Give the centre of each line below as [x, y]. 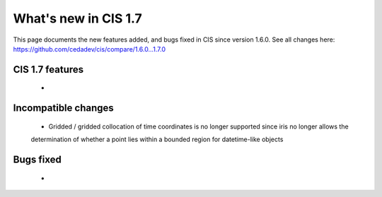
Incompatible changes [64, 108]
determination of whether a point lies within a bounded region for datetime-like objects [157, 139]
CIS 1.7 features [48, 70]
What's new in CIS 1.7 [77, 18]
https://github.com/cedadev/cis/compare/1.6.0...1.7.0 [89, 49]
